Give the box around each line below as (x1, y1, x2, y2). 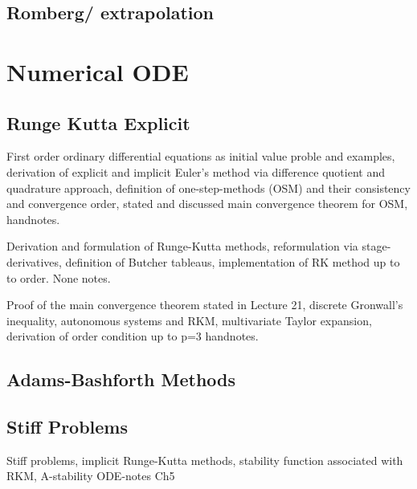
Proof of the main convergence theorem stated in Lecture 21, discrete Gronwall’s (6, 296, 403, 313)
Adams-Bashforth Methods (6, 367, 236, 392)
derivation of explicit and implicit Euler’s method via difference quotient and (6, 163, 385, 180)
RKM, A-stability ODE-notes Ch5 (6, 467, 175, 484)
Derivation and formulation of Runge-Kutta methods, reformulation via (6, 238, 358, 255)
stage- (362, 238, 391, 255)
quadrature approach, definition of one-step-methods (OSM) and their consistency (6, 179, 411, 196)
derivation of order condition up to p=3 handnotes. (6, 328, 259, 344)
